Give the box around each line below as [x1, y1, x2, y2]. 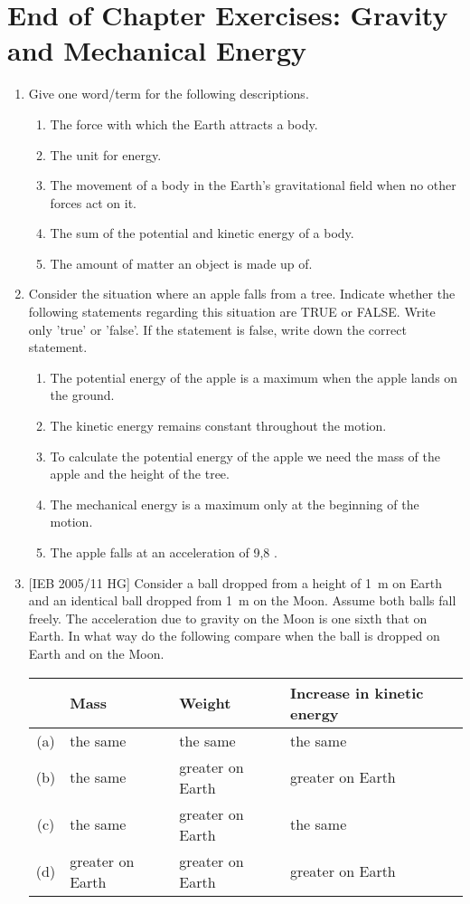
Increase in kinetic [289, 681, 424, 703]
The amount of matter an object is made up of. [50, 253, 313, 272]
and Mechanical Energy [7, 32, 307, 69]
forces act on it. [50, 193, 136, 212]
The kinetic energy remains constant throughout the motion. [50, 416, 387, 435]
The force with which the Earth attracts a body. [50, 114, 318, 133]
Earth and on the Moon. [28, 643, 164, 662]
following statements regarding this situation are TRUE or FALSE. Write [28, 302, 436, 321]
